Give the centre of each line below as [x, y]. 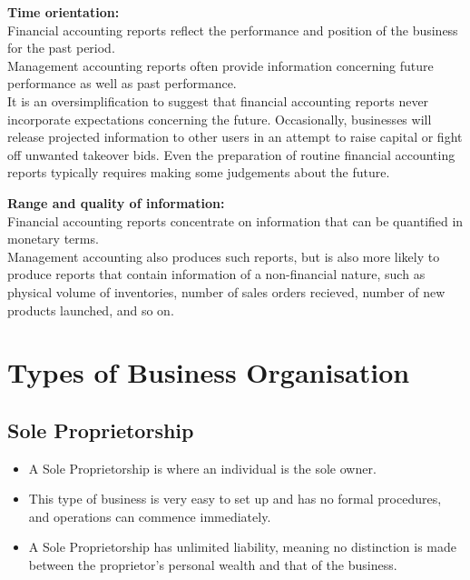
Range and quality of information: [116, 202]
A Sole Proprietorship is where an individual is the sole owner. [202, 468]
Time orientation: [64, 12]
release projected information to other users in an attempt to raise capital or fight [235, 137]
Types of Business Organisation [209, 372]
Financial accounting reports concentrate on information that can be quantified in [235, 220]
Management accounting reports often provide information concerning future [220, 65]
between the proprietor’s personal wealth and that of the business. [213, 565]
